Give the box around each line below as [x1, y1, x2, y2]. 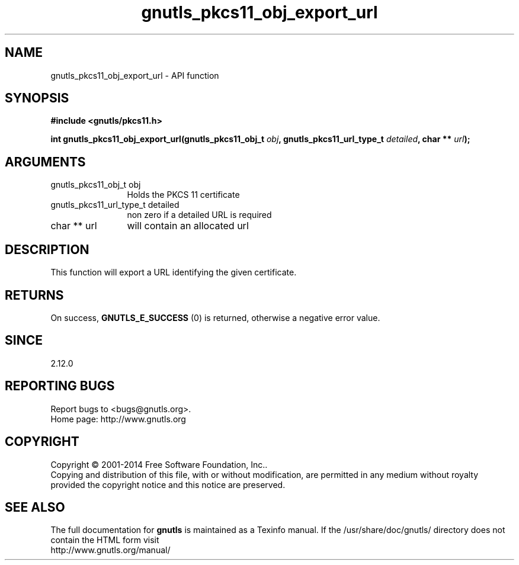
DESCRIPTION [5, 242, 89, 257]
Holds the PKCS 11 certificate [127, 190, 240, 200]
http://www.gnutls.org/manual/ [50, 545, 171, 556]
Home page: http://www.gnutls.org [50, 413, 186, 424]
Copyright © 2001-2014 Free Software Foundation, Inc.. [50, 459, 268, 470]
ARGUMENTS [5, 154, 86, 169]
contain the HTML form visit [50, 535, 159, 545]
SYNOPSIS [5, 91, 69, 106]
